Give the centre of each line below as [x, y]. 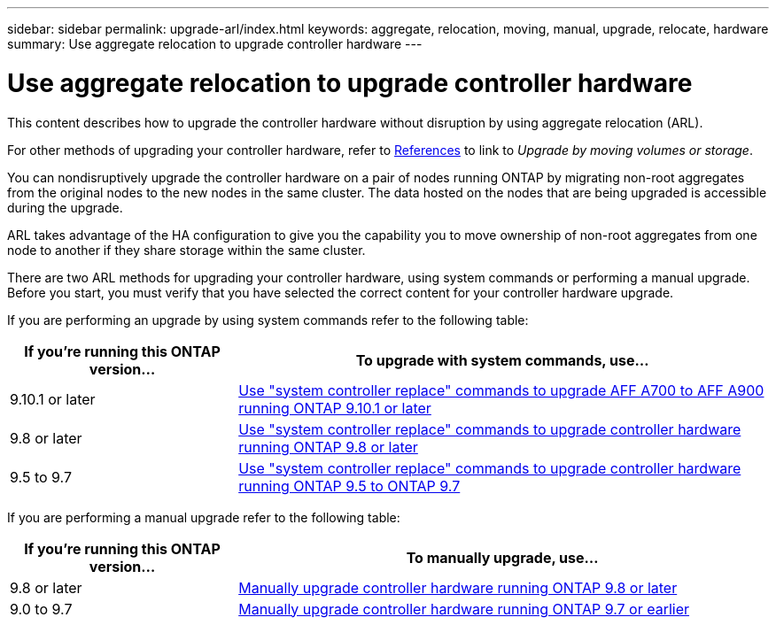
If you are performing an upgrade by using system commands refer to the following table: [268, 320]
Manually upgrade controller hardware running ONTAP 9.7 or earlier [464, 609]
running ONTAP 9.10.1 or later [335, 408]
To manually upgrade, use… [502, 557]
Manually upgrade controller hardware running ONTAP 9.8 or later [458, 587]
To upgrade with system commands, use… [502, 360]
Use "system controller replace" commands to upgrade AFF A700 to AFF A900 [501, 390]
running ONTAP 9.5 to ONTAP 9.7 [349, 486]
